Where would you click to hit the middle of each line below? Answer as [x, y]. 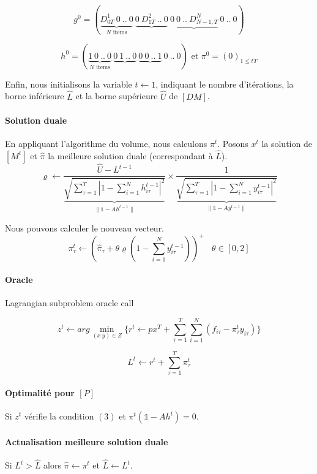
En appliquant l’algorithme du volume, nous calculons [106, 144]
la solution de [287, 144]
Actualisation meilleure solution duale [87, 441]
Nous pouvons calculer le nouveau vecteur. [85, 228]
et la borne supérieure [117, 96]
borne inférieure [35, 96]
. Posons [233, 144]
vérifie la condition [59, 416]
